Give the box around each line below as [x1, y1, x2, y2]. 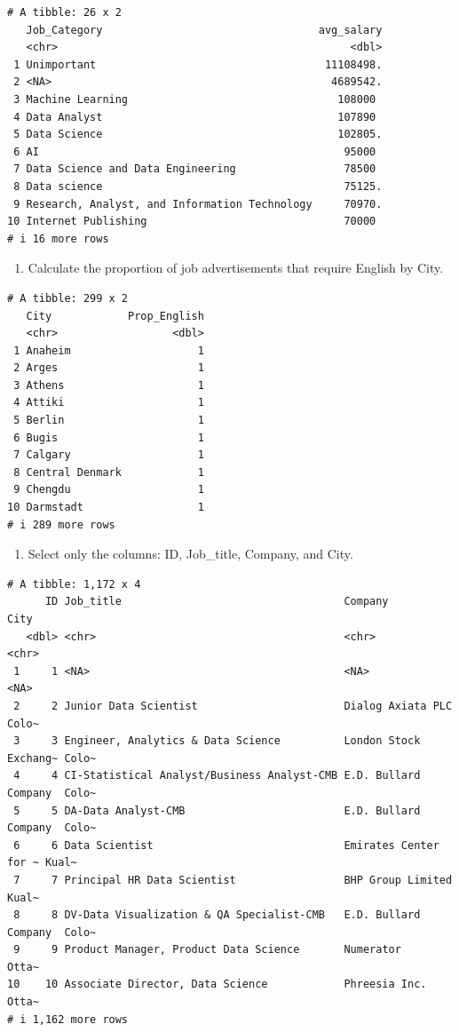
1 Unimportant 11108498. [13, 58, 383, 71]
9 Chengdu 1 [13, 483, 204, 496]
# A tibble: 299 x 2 [7, 291, 129, 305]
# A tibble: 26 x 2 [7, 6, 122, 19]
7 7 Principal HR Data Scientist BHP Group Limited [13, 873, 453, 886]
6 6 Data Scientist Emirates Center [13, 838, 439, 852]
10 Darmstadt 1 [7, 501, 204, 514]
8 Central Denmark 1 [13, 465, 204, 479]
